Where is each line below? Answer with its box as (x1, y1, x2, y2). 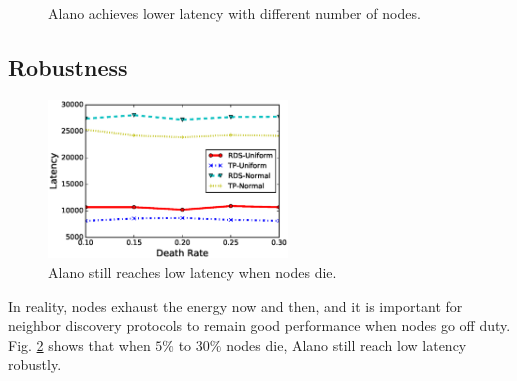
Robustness (8, 51, 128, 82)
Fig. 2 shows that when (8, 334, 151, 355)
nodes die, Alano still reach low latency (226, 334, 467, 355)
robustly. (8, 354, 62, 375)
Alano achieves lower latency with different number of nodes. (48, 3, 421, 23)
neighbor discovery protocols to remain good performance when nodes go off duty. (8, 315, 511, 336)
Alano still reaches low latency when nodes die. (48, 262, 337, 283)
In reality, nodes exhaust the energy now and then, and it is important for (8, 295, 463, 316)
